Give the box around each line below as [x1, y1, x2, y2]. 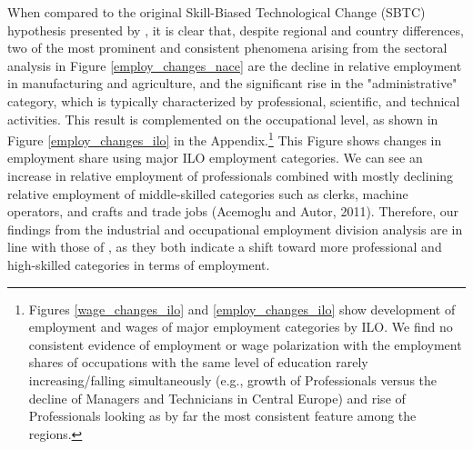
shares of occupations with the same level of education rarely [28, 353, 368, 372]
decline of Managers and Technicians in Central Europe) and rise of [28, 388, 406, 407]
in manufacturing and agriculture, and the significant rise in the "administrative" [7, 74, 458, 93]
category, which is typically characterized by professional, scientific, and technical [7, 91, 460, 110]
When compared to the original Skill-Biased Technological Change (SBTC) [7, 3, 426, 21]
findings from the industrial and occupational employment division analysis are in [7, 219, 463, 238]
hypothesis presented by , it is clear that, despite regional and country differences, [7, 20, 464, 39]
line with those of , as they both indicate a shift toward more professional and [7, 237, 442, 256]
